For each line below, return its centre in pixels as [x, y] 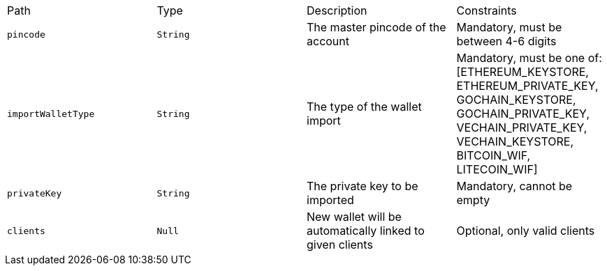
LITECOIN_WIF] [497, 169]
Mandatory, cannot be [514, 186]
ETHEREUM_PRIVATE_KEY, [527, 86]
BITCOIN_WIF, [493, 155]
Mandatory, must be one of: [529, 58]
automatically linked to [366, 231]
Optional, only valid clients [526, 231]
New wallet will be [354, 217]
